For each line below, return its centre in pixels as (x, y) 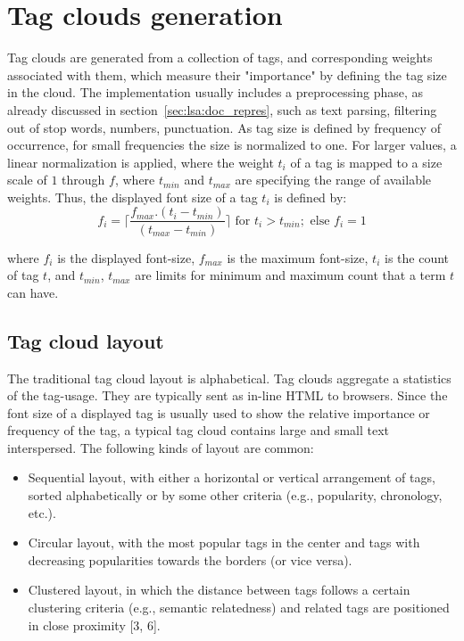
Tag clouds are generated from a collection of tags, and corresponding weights (220, 58)
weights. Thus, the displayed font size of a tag (133, 197)
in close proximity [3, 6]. (94, 625)
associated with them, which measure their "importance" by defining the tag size (227, 74)
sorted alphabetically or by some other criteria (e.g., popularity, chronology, (235, 495)
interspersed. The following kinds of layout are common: (161, 447)
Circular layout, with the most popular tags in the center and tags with (224, 542)
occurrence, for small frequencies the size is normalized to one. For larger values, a (232, 145)
